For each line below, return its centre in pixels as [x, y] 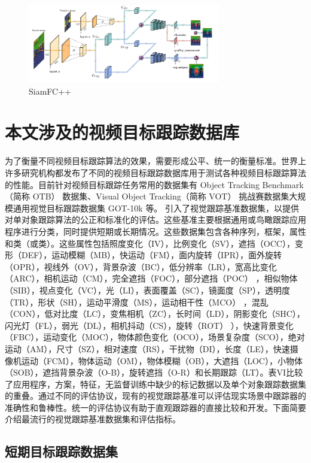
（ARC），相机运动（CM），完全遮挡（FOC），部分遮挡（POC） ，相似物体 [151, 278]
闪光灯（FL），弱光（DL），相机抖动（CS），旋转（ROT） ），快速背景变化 [149, 325]
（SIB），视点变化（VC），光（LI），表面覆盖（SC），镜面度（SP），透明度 [147, 290]
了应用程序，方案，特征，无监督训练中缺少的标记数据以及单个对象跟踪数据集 [155, 384]
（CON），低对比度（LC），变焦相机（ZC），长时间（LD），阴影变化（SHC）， [155, 314]
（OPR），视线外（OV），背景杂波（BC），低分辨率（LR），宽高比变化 [141, 266]
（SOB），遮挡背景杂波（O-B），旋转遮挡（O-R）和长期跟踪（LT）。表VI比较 [154, 372]
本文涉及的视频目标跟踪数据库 [122, 132]
